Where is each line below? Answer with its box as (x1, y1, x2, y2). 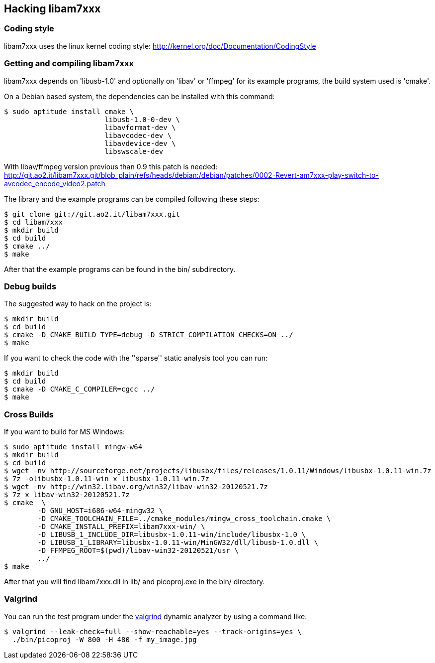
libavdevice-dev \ (104, 139, 176, 147)
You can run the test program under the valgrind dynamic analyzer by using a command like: (4, 612, 307, 621)
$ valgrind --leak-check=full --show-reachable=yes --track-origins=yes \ (4, 627, 302, 636)
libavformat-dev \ (104, 123, 176, 132)
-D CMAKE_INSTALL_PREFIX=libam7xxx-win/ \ (37, 523, 205, 531)
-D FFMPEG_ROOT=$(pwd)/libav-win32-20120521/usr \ (37, 546, 239, 555)
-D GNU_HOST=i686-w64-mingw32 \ (37, 507, 164, 515)
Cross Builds (4, 409, 54, 419)
